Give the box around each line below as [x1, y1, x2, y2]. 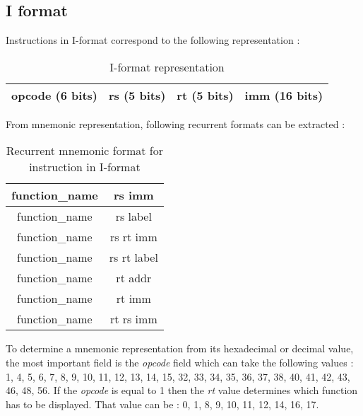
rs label [115, 208, 152, 225]
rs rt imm [109, 229, 157, 245]
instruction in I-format [29, 158, 141, 175]
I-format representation [109, 58, 225, 75]
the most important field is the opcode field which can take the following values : [6, 354, 354, 369]
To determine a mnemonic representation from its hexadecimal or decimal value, [6, 341, 354, 356]
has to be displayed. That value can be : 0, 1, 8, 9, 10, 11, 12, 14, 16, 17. [6, 396, 319, 411]
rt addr [116, 270, 152, 287]
